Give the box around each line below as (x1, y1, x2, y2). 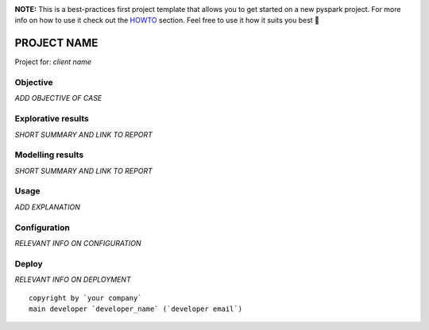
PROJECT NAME (14, 36, 99, 50)
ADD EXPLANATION (14, 202, 81, 212)
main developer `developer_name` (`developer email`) (29, 304, 242, 313)
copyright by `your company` (29, 294, 142, 302)
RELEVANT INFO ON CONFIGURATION (14, 239, 141, 247)
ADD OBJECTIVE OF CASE (14, 94, 102, 103)
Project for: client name (14, 57, 91, 67)
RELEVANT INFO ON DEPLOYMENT (14, 274, 131, 285)
